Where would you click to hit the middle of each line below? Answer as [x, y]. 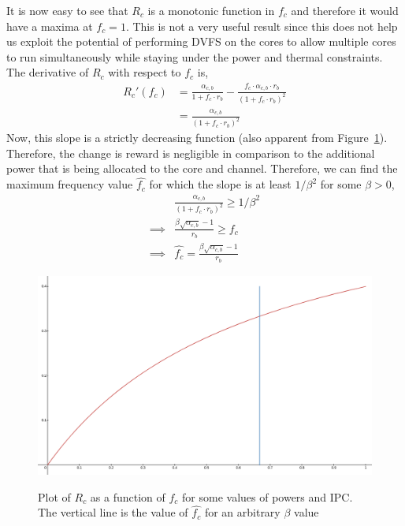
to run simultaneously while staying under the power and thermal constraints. [195, 56]
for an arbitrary [242, 512]
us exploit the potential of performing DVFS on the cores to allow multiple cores [201, 41]
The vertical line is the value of [113, 512]
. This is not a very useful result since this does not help [262, 26]
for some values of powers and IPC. [268, 496]
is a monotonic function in [211, 10]
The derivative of [48, 72]
